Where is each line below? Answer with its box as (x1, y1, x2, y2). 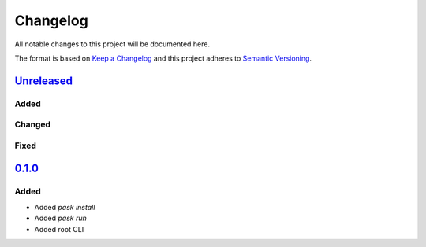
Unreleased (14, 74, 73, 87)
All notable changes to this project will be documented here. (14, 39, 211, 49)
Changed (14, 119, 51, 130)
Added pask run (34, 213, 87, 223)
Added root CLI (34, 224, 84, 234)
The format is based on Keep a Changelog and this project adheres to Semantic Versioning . (14, 53, 312, 63)
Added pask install (34, 202, 95, 212)
